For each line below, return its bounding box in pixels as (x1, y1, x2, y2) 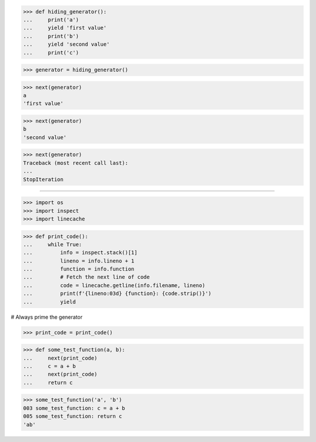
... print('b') (23, 33, 79, 39)
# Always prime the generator (11, 313, 83, 320)
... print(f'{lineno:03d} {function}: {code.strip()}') (23, 290, 212, 297)
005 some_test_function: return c (23, 413, 122, 420)
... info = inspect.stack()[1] (23, 249, 138, 256)
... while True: (23, 241, 82, 248)
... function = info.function (23, 266, 135, 272)
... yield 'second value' (23, 41, 110, 48)
